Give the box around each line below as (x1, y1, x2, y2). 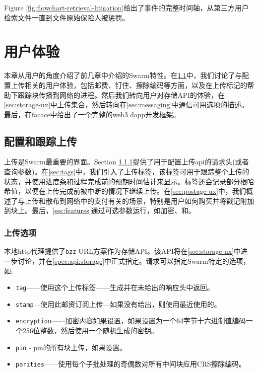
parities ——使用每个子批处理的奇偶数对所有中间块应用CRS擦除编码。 (15, 359, 246, 369)
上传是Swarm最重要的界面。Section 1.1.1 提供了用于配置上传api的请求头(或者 (4, 156, 249, 167)
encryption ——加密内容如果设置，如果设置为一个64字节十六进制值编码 (15, 315, 246, 326)
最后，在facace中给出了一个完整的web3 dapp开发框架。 (4, 109, 180, 119)
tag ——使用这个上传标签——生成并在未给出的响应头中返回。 (15, 282, 214, 293)
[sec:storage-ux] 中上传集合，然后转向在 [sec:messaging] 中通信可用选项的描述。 (4, 99, 249, 110)
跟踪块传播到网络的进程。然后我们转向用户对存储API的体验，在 (17, 89, 225, 100)
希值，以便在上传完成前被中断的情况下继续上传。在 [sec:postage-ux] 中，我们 (4, 186, 246, 196)
